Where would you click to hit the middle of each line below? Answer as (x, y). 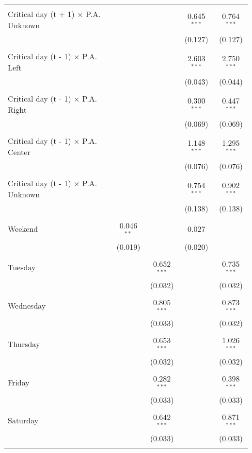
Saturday (23, 420)
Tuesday (22, 267)
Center (19, 152)
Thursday (24, 344)
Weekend (23, 229)
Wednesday (27, 305)
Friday (19, 382)
